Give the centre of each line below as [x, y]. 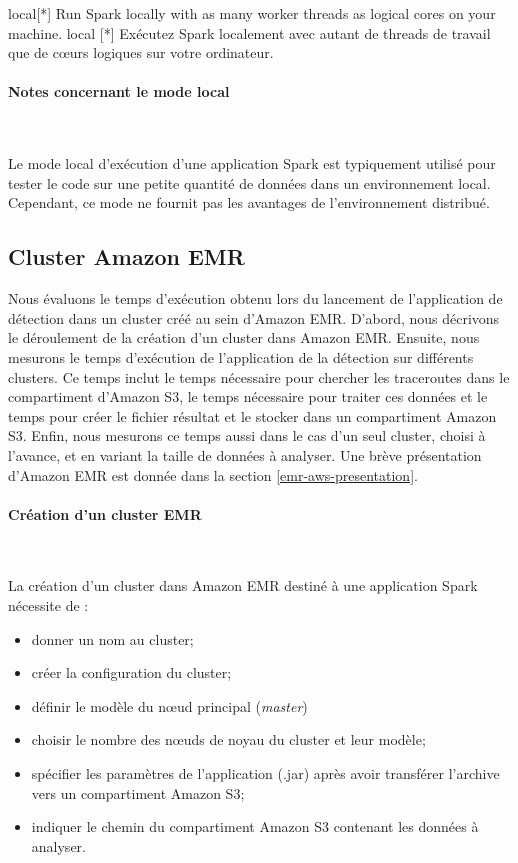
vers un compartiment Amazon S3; [138, 792]
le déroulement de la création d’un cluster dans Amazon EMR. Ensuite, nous [244, 337]
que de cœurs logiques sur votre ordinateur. [141, 52]
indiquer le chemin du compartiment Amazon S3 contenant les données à [255, 826]
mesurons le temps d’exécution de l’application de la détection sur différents [241, 356]
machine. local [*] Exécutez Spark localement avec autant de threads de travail [249, 32]
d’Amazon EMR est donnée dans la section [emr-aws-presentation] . [213, 474]
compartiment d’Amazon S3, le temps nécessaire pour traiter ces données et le [248, 396]
